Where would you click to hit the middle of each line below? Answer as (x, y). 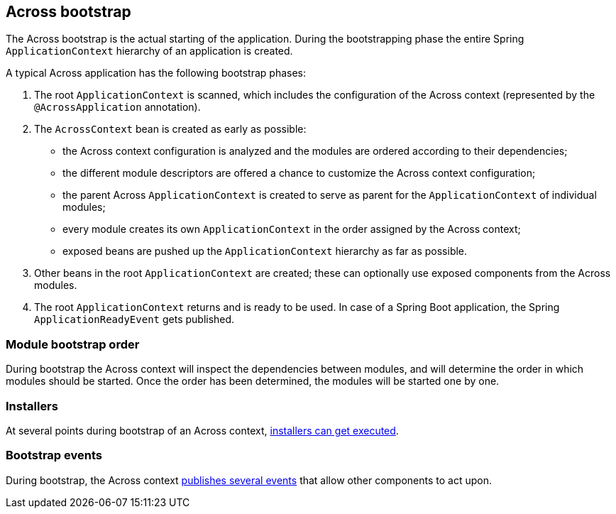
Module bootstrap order (73, 344)
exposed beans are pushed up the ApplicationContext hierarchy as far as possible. (265, 251)
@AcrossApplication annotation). (117, 107)
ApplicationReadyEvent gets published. (134, 319)
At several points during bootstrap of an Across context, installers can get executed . (202, 430)
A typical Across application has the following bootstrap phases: (156, 73)
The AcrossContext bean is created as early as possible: (170, 129)
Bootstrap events (54, 455)
